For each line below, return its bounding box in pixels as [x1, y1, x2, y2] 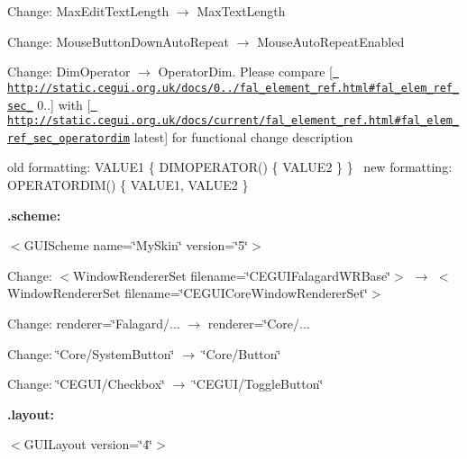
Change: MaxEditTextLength [7, 2, 169, 20]
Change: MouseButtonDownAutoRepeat [7, 31, 230, 50]
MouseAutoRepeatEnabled [257, 31, 405, 50]
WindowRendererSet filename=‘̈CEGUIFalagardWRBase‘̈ [73, 265, 391, 284]
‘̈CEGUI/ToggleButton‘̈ [192, 374, 324, 393]
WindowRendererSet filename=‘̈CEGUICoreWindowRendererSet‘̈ [7, 283, 368, 302]
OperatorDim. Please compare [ [158, 62, 333, 81]
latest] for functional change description [133, 127, 353, 146]
